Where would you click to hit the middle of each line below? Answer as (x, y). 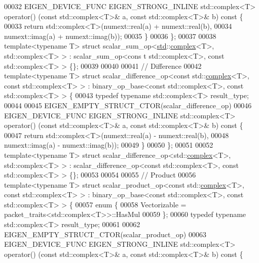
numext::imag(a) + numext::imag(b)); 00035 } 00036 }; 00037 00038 (110, 36)
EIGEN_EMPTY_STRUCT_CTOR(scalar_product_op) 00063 (105, 234)
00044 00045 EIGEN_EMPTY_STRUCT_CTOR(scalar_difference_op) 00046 (128, 105)
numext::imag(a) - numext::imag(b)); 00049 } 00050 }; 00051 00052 (109, 145)
